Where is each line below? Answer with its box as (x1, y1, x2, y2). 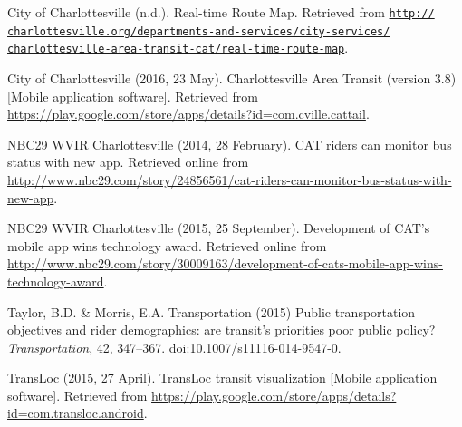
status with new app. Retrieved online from (7, 152, 249, 171)
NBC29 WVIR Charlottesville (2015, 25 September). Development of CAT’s (7, 218, 430, 238)
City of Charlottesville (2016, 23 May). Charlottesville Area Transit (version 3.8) (7, 68, 457, 87)
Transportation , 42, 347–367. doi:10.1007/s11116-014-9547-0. (7, 337, 342, 356)
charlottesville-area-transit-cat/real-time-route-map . (7, 38, 349, 57)
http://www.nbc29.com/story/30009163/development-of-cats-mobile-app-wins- (7, 254, 443, 273)
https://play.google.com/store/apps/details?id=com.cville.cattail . (7, 104, 370, 123)
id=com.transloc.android (7, 403, 144, 422)
